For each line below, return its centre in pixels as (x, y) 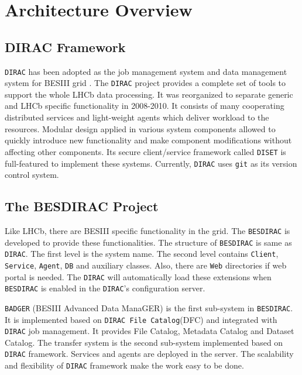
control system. (32, 175)
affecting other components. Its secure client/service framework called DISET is (145, 151)
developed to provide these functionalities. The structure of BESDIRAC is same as (148, 242)
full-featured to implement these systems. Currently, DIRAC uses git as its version (151, 163)
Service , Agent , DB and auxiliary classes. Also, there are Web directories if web (146, 265)
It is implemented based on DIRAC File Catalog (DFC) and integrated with (141, 319)
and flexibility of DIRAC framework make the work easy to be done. (124, 365)
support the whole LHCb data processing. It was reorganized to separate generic (149, 94)
